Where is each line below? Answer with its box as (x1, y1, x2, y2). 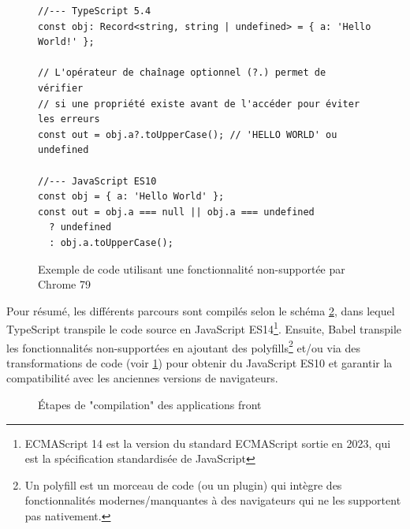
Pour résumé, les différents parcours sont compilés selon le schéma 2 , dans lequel (6, 302, 395, 319)
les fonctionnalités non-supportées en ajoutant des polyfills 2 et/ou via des (6, 337, 361, 356)
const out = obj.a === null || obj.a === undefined (38, 206, 315, 218)
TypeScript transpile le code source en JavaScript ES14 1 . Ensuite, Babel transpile (6, 319, 402, 337)
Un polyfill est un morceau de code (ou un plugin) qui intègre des (24, 476, 342, 493)
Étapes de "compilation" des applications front (38, 396, 262, 412)
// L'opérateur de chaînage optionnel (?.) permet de (38, 67, 326, 79)
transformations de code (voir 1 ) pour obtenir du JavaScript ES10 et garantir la (6, 354, 393, 371)
